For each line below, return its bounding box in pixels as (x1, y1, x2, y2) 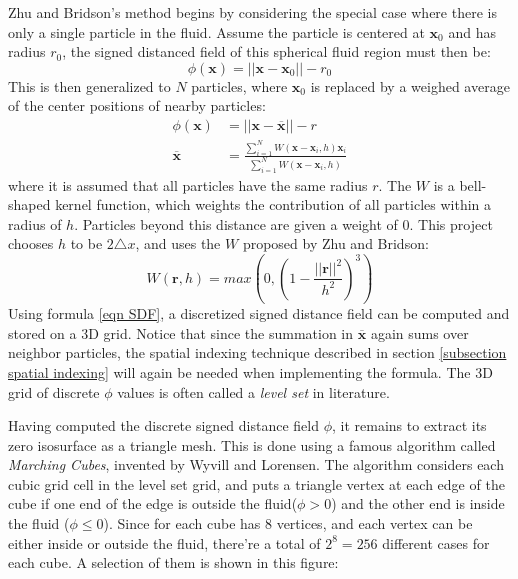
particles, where (191, 75, 288, 96)
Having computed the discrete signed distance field (8, 415, 319, 436)
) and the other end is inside (331, 493, 505, 514)
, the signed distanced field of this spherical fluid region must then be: (62, 41, 491, 62)
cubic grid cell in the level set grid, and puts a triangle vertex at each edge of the (8, 473, 505, 494)
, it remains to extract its (332, 415, 487, 436)
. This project (409, 213, 493, 234)
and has (448, 21, 496, 42)
